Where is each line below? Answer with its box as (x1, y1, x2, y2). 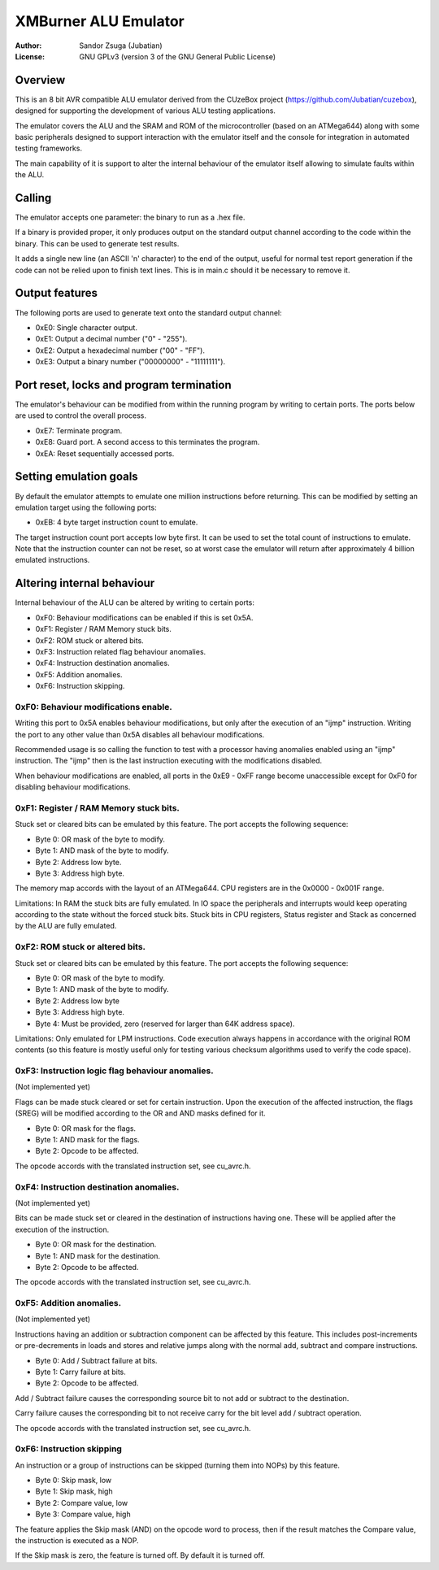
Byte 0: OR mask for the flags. (35, 1123, 137, 1133)
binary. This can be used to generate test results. (15, 238, 180, 248)
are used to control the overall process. (15, 411, 146, 420)
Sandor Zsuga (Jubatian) (79, 41, 163, 50)
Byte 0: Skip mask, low (35, 1476, 112, 1485)
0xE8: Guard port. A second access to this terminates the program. (35, 437, 260, 447)
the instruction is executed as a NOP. (15, 1536, 139, 1546)
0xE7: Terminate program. (35, 425, 123, 435)
